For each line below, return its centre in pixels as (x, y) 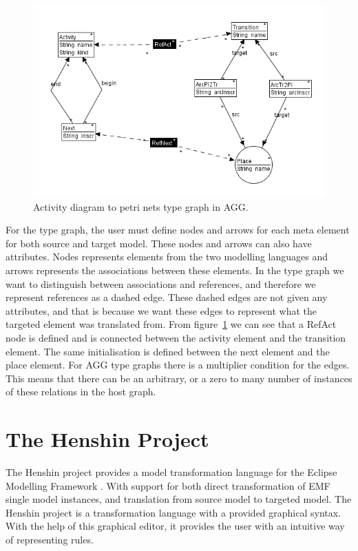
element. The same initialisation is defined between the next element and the (168, 351)
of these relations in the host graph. (81, 392)
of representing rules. (50, 540)
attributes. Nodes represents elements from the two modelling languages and (167, 257)
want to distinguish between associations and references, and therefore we (161, 283)
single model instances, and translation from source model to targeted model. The (179, 499)
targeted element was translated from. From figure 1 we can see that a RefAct (171, 324)
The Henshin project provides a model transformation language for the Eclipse (171, 472)
